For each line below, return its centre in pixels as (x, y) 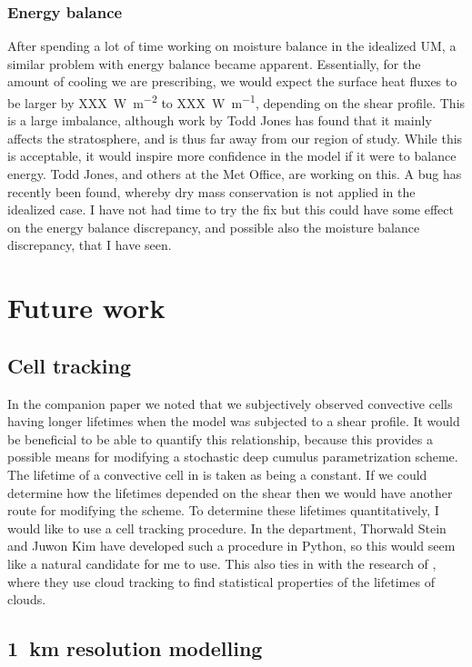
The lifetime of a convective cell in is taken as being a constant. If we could (217, 474)
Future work (86, 308)
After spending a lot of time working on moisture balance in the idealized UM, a (232, 46)
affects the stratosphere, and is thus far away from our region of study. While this (235, 138)
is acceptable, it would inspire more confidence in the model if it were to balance (232, 156)
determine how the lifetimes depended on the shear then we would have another (230, 492)
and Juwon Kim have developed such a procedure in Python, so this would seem (231, 546)
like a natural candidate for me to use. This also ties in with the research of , (222, 563)
